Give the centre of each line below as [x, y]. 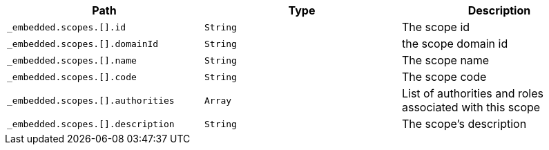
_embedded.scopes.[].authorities [91, 100]
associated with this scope [471, 107]
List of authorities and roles [472, 93]
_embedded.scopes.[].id [67, 27]
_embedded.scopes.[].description [91, 124]
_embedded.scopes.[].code [72, 77]
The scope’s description [464, 124]
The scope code [444, 77]
